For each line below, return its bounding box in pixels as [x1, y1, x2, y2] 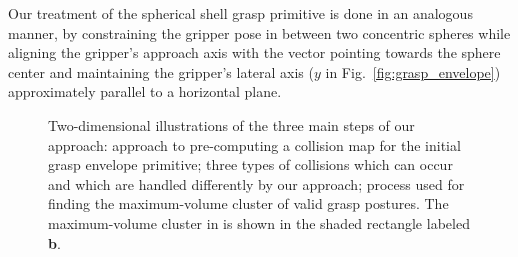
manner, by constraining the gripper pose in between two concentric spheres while [8, 22, 511, 43]
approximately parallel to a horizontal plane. [8, 81, 282, 102]
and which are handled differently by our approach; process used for [48, 173, 465, 194]
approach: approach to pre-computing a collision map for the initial [48, 134, 461, 155]
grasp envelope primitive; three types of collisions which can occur [48, 154, 453, 175]
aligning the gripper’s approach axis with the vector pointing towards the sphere [8, 42, 501, 63]
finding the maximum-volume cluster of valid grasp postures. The [48, 193, 449, 214]
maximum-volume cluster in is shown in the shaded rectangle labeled [48, 212, 470, 233]
